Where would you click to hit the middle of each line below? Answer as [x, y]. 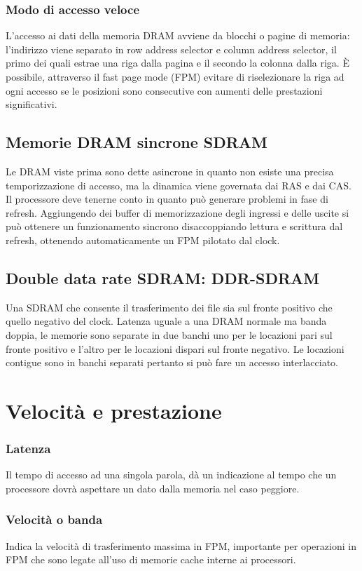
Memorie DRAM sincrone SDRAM [137, 142]
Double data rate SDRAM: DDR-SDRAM [163, 277]
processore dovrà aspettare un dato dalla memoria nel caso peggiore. [153, 488]
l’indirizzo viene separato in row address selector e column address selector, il [171, 49]
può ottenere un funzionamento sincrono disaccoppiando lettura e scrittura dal [174, 226]
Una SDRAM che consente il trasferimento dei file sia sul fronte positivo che [169, 307]
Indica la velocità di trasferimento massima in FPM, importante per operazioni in [181, 545]
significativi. [32, 104]
